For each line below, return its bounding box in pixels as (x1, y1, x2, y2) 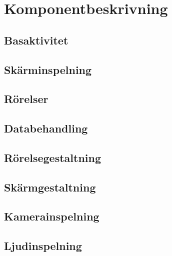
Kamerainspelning (4, 208, 99, 224)
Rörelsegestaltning (4, 149, 101, 165)
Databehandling (4, 120, 88, 136)
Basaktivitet (4, 32, 68, 47)
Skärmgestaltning (4, 179, 96, 194)
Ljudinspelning (4, 238, 82, 253)
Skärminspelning (4, 61, 92, 77)
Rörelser (4, 91, 48, 106)
